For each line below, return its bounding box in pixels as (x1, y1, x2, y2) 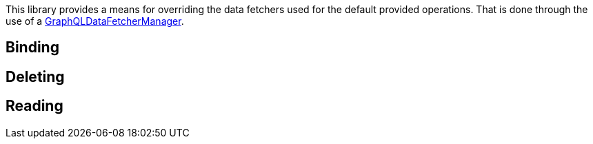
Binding (6, 39, 59, 56)
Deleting (6, 68, 65, 85)
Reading (6, 97, 63, 115)
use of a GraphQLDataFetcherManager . (6, 15, 184, 27)
